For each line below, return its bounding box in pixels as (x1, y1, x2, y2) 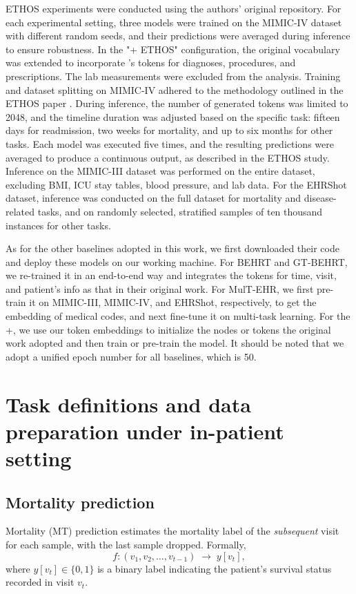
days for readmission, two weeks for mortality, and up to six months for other (6, 123, 333, 137)
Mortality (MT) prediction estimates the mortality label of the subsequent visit (6, 524, 339, 538)
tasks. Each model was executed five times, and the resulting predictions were (6, 136, 334, 151)
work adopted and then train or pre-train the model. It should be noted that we (6, 336, 344, 350)
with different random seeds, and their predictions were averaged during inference (6, 28, 350, 43)
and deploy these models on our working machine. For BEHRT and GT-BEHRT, (6, 254, 348, 269)
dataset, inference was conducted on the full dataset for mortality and (6, 191, 301, 205)
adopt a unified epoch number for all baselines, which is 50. (6, 349, 257, 363)
